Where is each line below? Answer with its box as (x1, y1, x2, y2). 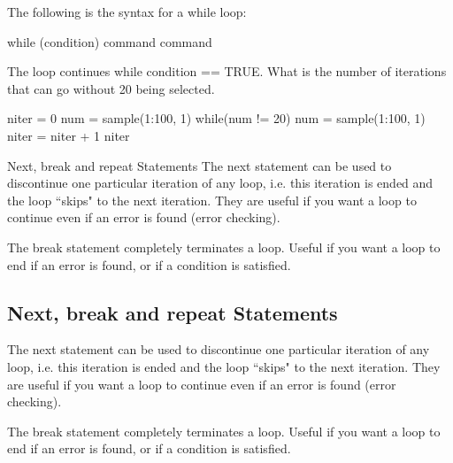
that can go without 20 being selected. (7, 79, 215, 97)
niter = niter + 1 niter (7, 126, 130, 144)
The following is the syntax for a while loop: (7, 3, 247, 20)
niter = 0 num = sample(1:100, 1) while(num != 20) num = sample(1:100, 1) (7, 109, 426, 127)
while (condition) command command (7, 32, 212, 50)
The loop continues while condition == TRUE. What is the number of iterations (7, 62, 447, 81)
